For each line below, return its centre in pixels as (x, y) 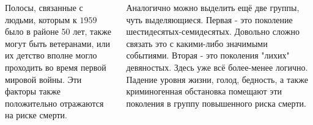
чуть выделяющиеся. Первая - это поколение (209, 19)
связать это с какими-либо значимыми (197, 43)
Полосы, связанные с (44, 7)
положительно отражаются (54, 103)
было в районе (32, 31)
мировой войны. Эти (43, 79)
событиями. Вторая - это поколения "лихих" (208, 55)
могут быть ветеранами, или (57, 43)
